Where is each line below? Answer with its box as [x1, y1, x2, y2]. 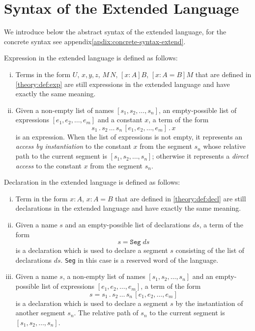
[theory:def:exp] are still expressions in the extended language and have [15, 79, 230, 89]
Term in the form [15, 193, 68, 203]
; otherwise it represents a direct [152, 151, 249, 161]
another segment [15, 307, 65, 318]
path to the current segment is [15, 151, 107, 161]
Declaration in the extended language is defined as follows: [4, 177, 180, 187]
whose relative [203, 141, 246, 151]
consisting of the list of [175, 245, 245, 255]
